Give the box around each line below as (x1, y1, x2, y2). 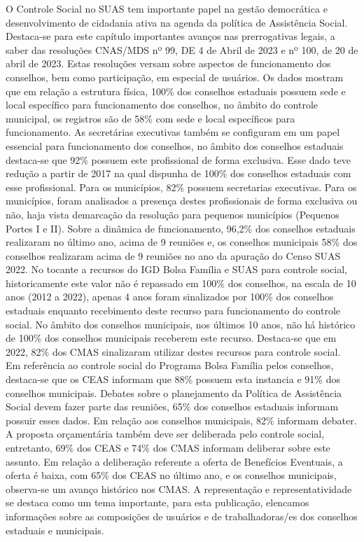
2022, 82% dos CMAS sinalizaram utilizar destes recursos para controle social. (6, 344, 341, 359)
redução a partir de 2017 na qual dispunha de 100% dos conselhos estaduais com (6, 166, 351, 181)
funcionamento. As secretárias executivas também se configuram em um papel (6, 125, 340, 139)
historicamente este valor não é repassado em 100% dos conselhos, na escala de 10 (6, 275, 356, 290)
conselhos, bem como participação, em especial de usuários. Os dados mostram (6, 69, 344, 84)
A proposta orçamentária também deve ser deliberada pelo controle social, (6, 426, 325, 441)
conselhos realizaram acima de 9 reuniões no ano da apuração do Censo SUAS (6, 248, 341, 263)
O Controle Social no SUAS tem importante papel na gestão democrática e (6, 1, 328, 15)
